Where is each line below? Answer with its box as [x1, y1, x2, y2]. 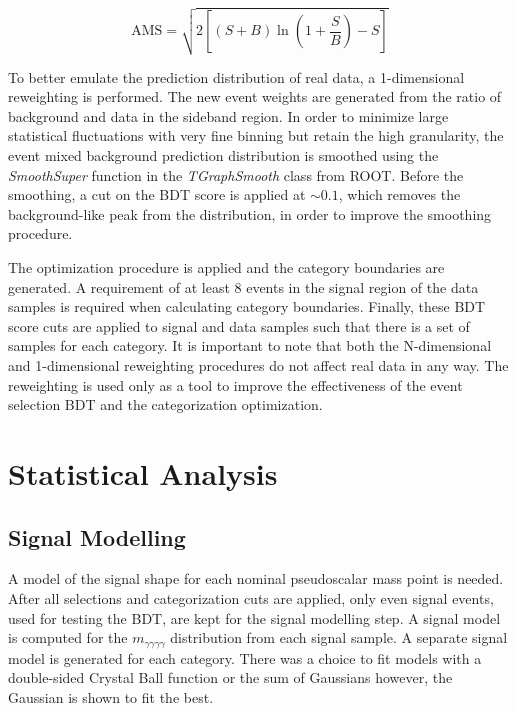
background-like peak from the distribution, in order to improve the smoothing [8, 203, 492, 224]
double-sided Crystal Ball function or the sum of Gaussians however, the [8, 667, 453, 688]
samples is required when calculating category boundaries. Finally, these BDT [8, 296, 486, 317]
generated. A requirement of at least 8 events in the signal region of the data [8, 276, 479, 297]
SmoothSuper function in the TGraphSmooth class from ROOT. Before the [8, 164, 464, 185]
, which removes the [338, 184, 461, 205]
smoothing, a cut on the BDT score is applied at [8, 184, 306, 205]
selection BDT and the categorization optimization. [8, 394, 323, 415]
